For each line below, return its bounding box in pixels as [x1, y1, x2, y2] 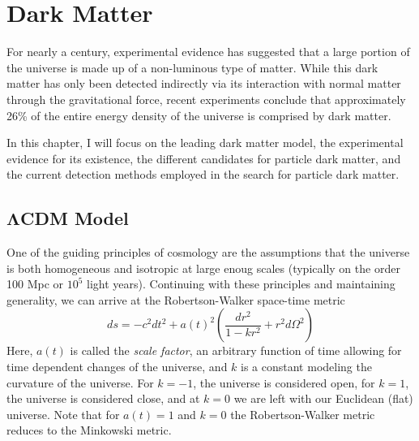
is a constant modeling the [241, 358, 372, 375]
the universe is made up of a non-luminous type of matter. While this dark [6, 58, 378, 76]
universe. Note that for [6, 405, 120, 422]
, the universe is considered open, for [193, 374, 375, 391]
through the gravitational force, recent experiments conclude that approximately [6, 90, 406, 107]
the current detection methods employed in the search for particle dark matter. [6, 166, 400, 183]
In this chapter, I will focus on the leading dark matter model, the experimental [6, 134, 404, 151]
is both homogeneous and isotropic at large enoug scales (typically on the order [6, 259, 400, 276]
